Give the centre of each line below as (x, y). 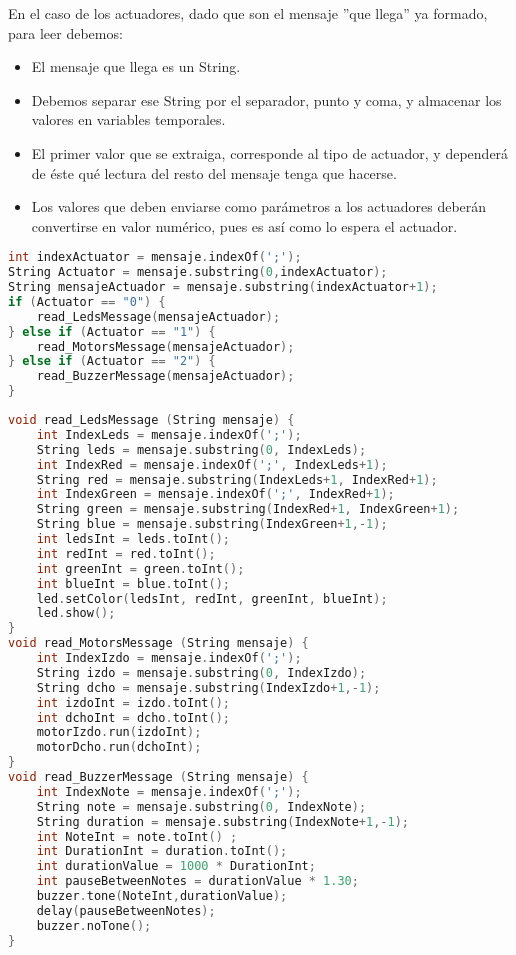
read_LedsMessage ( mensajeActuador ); (158, 316)
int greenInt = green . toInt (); (140, 568)
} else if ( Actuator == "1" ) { (112, 331)
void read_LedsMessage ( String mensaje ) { (151, 420)
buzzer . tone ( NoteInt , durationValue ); (162, 896)
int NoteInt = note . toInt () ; (137, 836)
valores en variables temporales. (128, 119)
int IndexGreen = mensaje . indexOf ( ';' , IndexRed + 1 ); (215, 494)
